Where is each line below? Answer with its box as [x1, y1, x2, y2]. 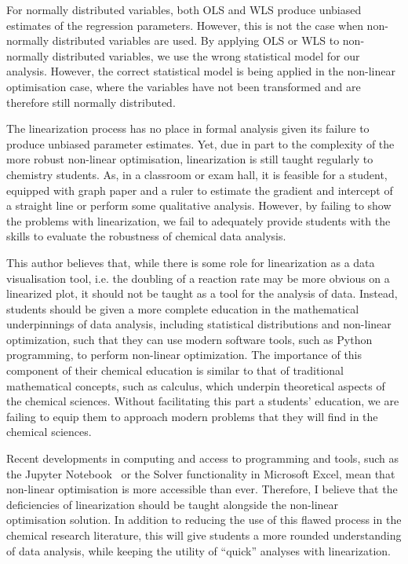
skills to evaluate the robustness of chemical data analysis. [6, 228, 286, 244]
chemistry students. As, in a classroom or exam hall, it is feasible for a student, [6, 166, 388, 182]
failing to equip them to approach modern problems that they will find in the [6, 408, 378, 424]
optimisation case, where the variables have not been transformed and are [6, 78, 361, 94]
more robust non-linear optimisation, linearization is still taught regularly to [6, 151, 373, 167]
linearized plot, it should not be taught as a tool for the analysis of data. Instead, [6, 285, 398, 302]
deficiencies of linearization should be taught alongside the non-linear [6, 496, 339, 512]
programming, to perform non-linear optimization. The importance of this [6, 346, 362, 363]
